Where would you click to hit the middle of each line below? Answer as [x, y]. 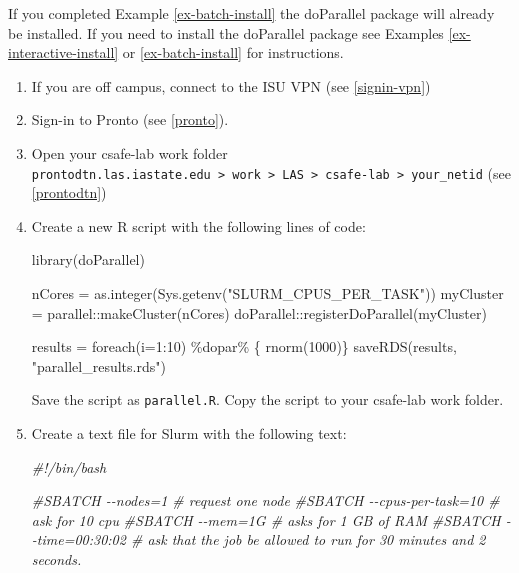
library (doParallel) [88, 259]
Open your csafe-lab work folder [129, 152]
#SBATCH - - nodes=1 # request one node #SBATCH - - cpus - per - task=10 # [265, 500]
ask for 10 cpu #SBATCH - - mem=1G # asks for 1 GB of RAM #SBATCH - [271, 519]
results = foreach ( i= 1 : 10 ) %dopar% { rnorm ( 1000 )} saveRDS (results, [244, 346]
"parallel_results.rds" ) [98, 365]
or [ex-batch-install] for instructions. [233, 52]
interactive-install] [63, 52]
